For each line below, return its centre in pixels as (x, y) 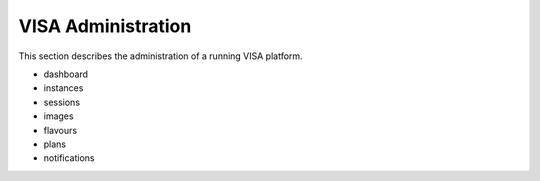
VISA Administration (105, 26)
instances (63, 88)
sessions (61, 102)
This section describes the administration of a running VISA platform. (161, 56)
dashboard (66, 74)
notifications (69, 158)
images (58, 116)
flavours (60, 130)
